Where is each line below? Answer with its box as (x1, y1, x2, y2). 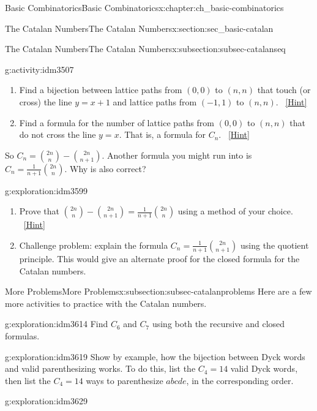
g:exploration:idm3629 (5, 394, 88, 407)
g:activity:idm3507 (5, 62, 74, 75)
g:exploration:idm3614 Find (5, 317, 108, 330)
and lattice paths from (113, 95, 197, 108)
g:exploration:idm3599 (5, 184, 88, 197)
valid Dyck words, (230, 362, 298, 375)
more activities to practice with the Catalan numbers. (5, 296, 207, 309)
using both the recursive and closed (152, 317, 285, 330)
